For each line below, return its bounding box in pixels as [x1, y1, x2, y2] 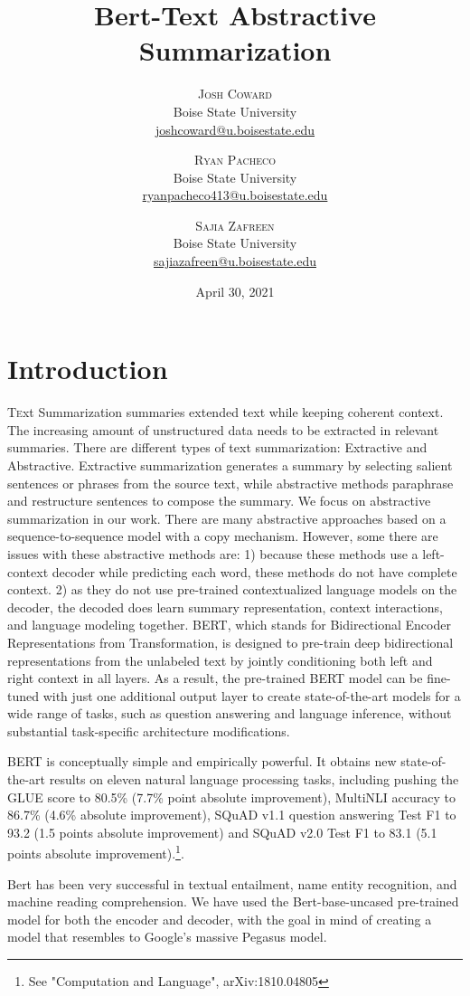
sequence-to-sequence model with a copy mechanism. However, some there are [7, 526, 438, 545]
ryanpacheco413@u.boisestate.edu [142, 185, 328, 204]
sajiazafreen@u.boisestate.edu [154, 251, 316, 270]
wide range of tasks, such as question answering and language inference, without [7, 704, 452, 723]
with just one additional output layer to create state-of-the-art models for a [42, 686, 461, 705]
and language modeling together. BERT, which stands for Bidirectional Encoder [7, 615, 451, 634]
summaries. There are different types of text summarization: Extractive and [7, 438, 428, 457]
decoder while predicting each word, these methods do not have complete [52, 562, 457, 581]
